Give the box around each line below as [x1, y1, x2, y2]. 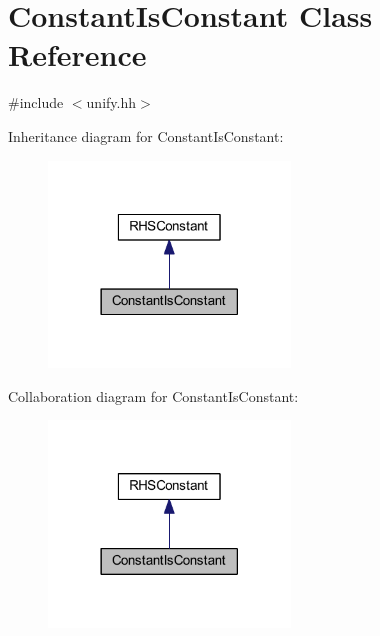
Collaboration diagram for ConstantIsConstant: [8, 385, 299, 406]
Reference [8, 34, 147, 75]
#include [8, 92, 64, 113]
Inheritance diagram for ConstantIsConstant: [8, 125, 284, 146]
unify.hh [86, 92, 136, 113]
